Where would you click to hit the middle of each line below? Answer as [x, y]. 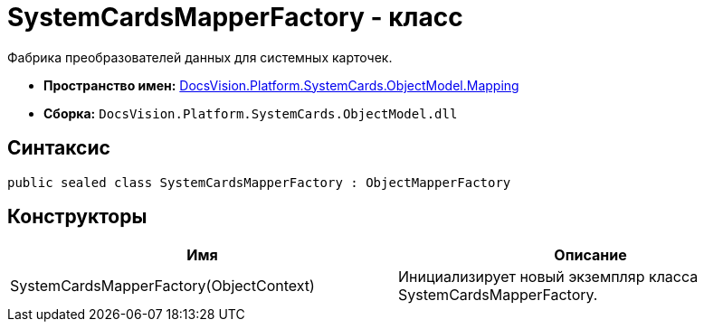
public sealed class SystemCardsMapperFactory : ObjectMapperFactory [259, 182]
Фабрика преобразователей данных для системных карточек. [200, 57]
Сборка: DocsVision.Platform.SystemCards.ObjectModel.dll [251, 113]
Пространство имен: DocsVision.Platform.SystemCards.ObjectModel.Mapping [281, 85]
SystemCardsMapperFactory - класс [235, 17]
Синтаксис [59, 148]
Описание [590, 255]
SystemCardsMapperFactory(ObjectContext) [162, 286]
